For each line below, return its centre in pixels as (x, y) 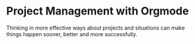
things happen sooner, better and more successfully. (72, 34)
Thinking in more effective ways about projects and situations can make (96, 28)
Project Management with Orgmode (97, 11)
